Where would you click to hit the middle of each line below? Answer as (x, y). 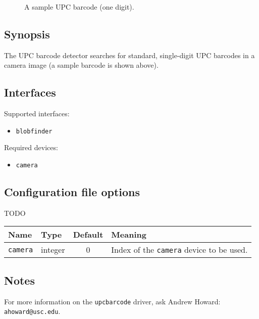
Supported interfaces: (37, 113)
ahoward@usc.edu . (32, 311)
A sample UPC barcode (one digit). (79, 7)
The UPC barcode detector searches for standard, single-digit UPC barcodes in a (129, 55)
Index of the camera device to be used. (179, 250)
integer (53, 250)
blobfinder (34, 131)
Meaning (129, 235)
